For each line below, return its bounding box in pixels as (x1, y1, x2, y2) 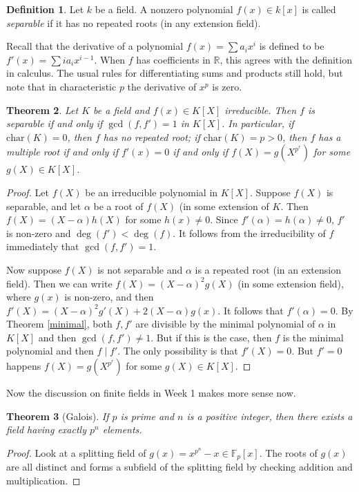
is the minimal (282, 330, 344, 344)
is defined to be (259, 39, 324, 53)
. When (94, 52, 126, 66)
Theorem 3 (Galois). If (6, 408, 109, 423)
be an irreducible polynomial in (85, 184, 218, 199)
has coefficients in (136, 52, 211, 66)
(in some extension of (179, 198, 269, 213)
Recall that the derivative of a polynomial (6, 39, 184, 53)
